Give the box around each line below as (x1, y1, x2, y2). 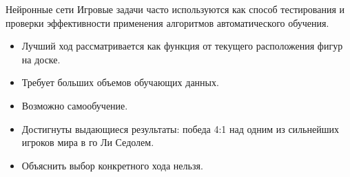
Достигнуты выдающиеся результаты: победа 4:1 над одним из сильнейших (21, 121, 339, 136)
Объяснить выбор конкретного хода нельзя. (21, 158, 203, 172)
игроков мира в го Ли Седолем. (21, 135, 154, 149)
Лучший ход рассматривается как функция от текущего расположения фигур (21, 39, 343, 53)
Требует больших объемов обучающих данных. (21, 75, 219, 90)
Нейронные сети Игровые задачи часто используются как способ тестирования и (6, 2, 345, 16)
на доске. (21, 52, 61, 66)
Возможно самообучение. (21, 98, 128, 112)
